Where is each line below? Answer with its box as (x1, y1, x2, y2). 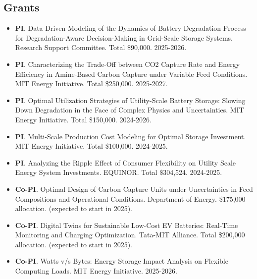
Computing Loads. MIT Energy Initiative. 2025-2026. (15, 266, 177, 276)
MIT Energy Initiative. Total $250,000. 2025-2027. (15, 78, 168, 89)
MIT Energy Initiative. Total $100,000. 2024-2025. (15, 141, 168, 151)
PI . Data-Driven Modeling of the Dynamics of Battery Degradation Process (15, 23, 246, 33)
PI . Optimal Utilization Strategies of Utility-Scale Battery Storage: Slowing (15, 95, 246, 105)
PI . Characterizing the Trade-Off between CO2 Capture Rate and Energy (15, 58, 240, 69)
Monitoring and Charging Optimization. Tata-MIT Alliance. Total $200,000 (15, 229, 245, 240)
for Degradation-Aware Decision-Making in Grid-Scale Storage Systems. (15, 32, 233, 43)
